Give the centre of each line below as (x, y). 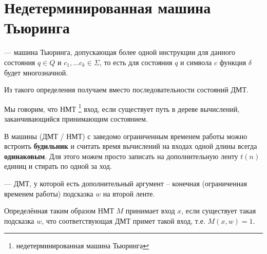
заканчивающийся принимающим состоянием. (76, 118)
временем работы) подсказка (49, 193)
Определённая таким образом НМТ (59, 211)
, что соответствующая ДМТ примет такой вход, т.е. (123, 220)
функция (233, 62)
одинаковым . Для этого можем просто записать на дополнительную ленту (121, 156)
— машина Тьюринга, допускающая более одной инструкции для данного (120, 52)
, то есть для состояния (136, 62)
